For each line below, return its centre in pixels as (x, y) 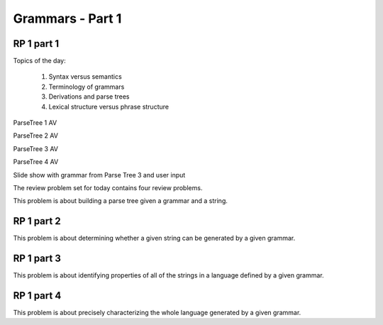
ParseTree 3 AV (36, 148)
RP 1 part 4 (37, 296)
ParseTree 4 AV (36, 162)
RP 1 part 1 (36, 44)
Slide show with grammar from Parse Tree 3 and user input (99, 175)
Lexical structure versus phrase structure (109, 106)
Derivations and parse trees (89, 97)
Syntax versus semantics (85, 77)
